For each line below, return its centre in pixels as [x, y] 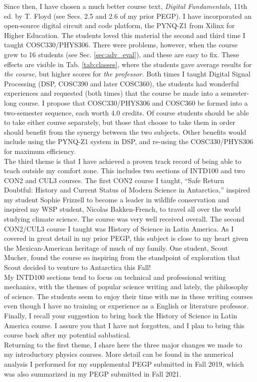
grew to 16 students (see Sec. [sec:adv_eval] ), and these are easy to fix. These [122, 54]
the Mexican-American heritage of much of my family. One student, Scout [116, 248]
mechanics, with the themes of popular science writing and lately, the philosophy [126, 286]
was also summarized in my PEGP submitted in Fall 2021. [93, 373]
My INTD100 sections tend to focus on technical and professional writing [115, 277]
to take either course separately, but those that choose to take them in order [120, 122]
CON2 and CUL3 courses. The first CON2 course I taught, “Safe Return [114, 180]
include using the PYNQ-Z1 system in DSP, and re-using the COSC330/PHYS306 [128, 141]
